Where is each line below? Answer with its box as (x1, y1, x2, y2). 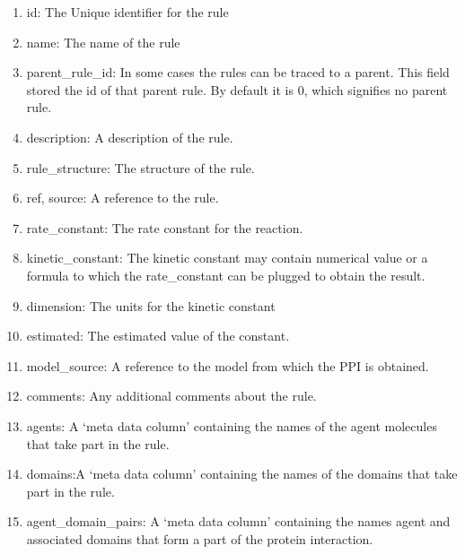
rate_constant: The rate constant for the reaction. (26, 218, 303, 237)
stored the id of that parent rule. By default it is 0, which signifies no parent (26, 80, 448, 99)
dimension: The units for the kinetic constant (26, 296, 276, 315)
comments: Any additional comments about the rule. (26, 386, 317, 405)
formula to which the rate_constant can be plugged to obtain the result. (26, 265, 426, 284)
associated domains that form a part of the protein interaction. (26, 529, 373, 548)
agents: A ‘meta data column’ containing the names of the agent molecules (26, 416, 437, 435)
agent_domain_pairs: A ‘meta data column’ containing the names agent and (26, 512, 451, 531)
